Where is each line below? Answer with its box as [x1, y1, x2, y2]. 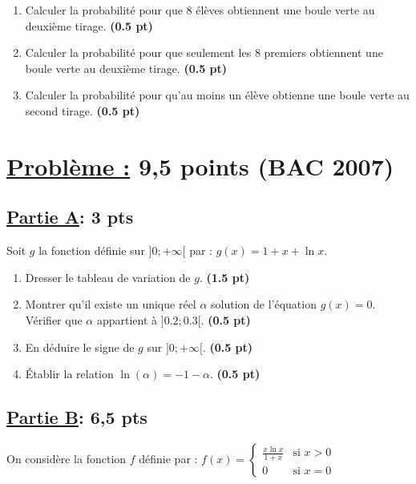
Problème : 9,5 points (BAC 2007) [6, 149, 394, 182]
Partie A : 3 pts [6, 204, 134, 229]
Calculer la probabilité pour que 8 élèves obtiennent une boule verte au [25, 2, 375, 18]
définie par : [139, 450, 198, 466]
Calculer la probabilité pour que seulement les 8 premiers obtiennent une [25, 44, 383, 61]
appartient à [96, 311, 158, 328]
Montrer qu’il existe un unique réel [25, 296, 196, 313]
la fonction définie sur [38, 242, 145, 259]
